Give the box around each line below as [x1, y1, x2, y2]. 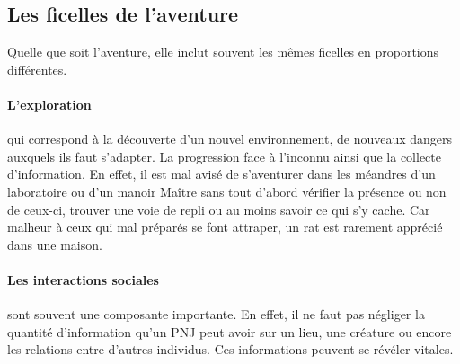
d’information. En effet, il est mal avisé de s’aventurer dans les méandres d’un [7, 164, 436, 183]
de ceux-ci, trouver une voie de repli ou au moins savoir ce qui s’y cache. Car [7, 200, 430, 218]
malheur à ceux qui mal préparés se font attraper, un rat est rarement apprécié [7, 218, 443, 236]
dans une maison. [7, 235, 102, 253]
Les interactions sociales [7, 270, 159, 289]
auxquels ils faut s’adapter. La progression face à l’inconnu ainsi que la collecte [7, 146, 441, 165]
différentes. [7, 59, 67, 78]
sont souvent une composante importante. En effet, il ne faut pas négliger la [7, 305, 425, 324]
